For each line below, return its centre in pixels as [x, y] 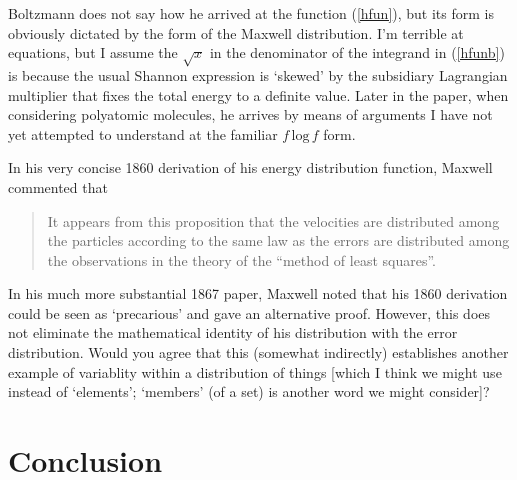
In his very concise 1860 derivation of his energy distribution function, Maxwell [250, 167]
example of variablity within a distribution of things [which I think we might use [255, 371]
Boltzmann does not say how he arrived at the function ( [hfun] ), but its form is [251, 13]
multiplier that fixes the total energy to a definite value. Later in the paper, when [258, 94]
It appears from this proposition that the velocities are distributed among [273, 220]
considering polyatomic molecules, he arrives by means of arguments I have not [250, 114]
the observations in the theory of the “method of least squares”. [242, 259]
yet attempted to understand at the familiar [143, 133]
